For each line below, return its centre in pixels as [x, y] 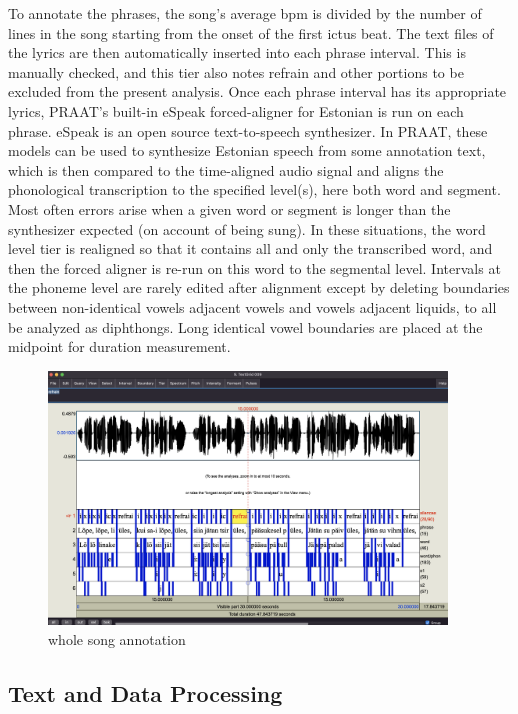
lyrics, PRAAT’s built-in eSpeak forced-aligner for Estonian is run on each [236, 110]
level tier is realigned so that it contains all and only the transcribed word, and [250, 248]
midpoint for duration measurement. [119, 346]
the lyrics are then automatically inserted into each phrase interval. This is [237, 52]
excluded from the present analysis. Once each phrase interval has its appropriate [257, 91]
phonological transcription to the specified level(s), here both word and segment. [254, 189]
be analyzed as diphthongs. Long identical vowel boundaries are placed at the [245, 326]
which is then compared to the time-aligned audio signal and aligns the [226, 169]
